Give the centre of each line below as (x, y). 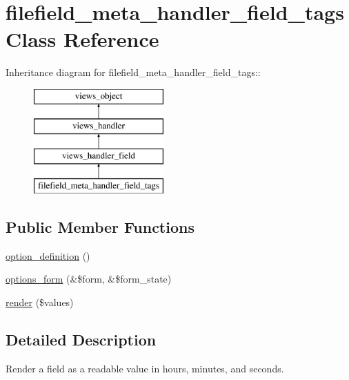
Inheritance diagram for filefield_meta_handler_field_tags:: (133, 72)
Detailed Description (81, 340)
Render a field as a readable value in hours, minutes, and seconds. (145, 368)
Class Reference (82, 39)
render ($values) (40, 302)
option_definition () (48, 255)
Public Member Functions (100, 227)
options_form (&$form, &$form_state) (89, 279)
